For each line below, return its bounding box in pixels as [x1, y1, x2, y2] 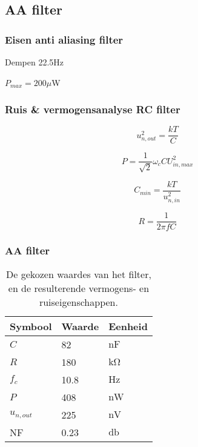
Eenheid [108, 319, 148, 334]
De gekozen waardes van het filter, [5, 267, 151, 282]
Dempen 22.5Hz [5, 56, 64, 68]
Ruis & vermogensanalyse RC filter [5, 102, 180, 117]
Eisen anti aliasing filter [5, 31, 124, 47]
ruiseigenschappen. [39, 295, 118, 310]
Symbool [10, 319, 52, 334]
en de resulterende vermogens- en [8, 281, 150, 296]
